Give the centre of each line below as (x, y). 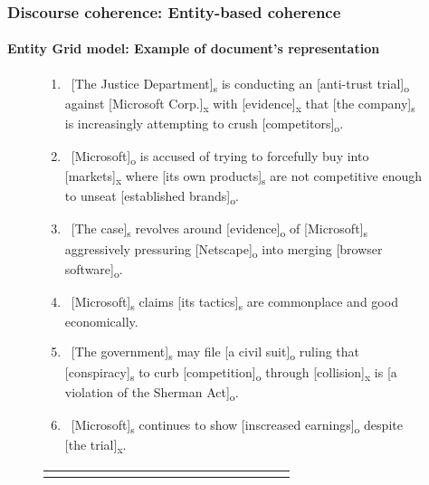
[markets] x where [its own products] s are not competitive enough (243, 177)
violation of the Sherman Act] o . (152, 393)
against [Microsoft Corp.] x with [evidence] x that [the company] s (240, 104)
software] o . (94, 270)
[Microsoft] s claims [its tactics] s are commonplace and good (234, 302)
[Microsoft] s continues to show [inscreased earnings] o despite (237, 425)
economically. (101, 321)
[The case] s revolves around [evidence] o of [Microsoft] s (219, 230)
